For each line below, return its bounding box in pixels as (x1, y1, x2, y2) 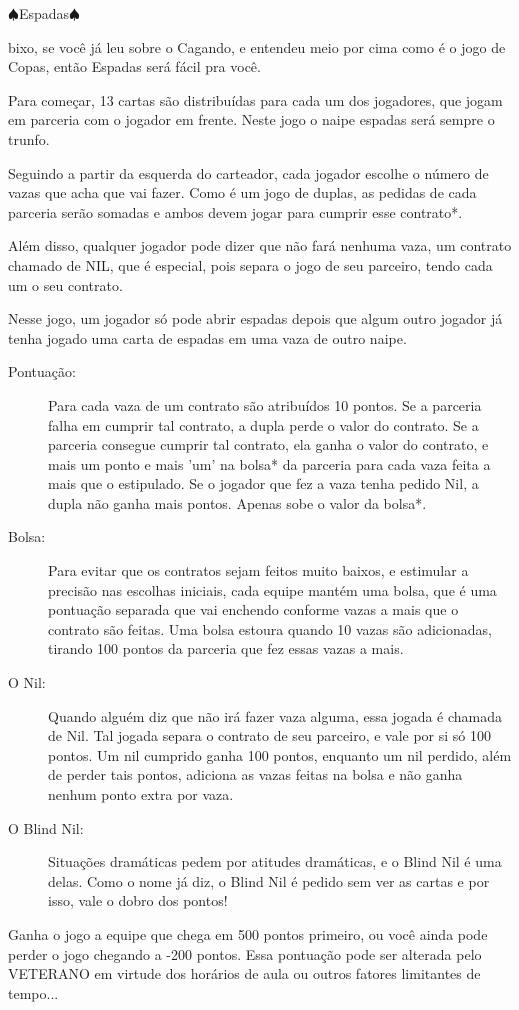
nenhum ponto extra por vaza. (48, 784, 234, 804)
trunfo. (8, 128, 50, 149)
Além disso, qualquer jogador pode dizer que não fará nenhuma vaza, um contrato (8, 235, 512, 256)
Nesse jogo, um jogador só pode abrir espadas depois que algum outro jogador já (8, 308, 503, 329)
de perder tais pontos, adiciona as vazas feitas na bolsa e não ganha (48, 764, 463, 785)
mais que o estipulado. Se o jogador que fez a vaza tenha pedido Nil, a (48, 473, 479, 494)
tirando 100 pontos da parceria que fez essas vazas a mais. (48, 638, 404, 659)
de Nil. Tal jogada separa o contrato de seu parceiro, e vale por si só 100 (48, 725, 492, 746)
